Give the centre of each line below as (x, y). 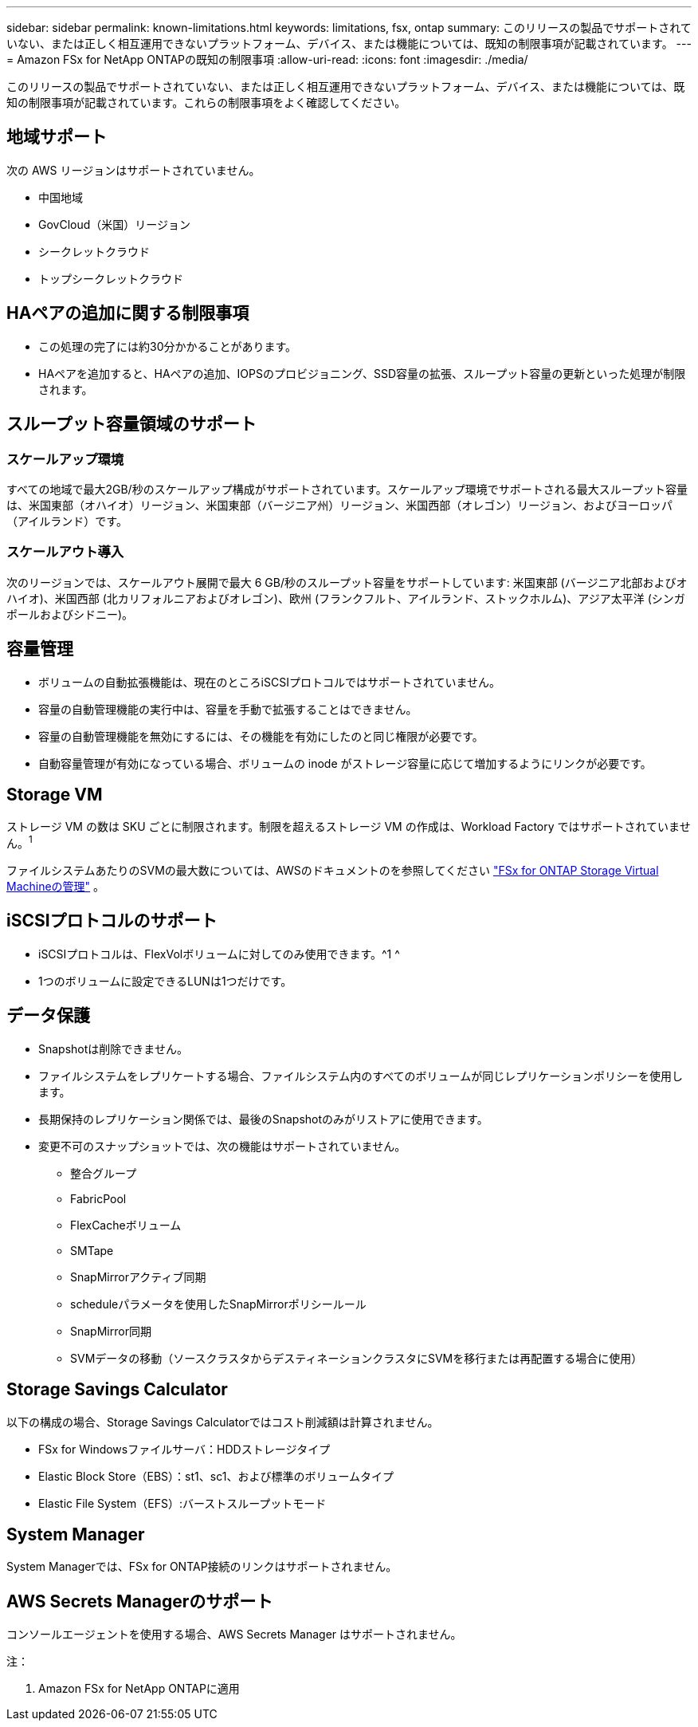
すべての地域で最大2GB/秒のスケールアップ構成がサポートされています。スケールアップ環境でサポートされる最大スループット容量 (347, 489)
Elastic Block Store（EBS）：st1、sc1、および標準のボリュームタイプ (216, 1476)
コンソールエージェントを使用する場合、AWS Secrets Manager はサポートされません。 (234, 1635)
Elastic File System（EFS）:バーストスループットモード (182, 1503)
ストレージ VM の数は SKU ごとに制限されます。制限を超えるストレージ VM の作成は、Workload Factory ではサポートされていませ (349, 827)
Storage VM (55, 794)
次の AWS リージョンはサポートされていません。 (133, 170)
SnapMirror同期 (111, 1331)
